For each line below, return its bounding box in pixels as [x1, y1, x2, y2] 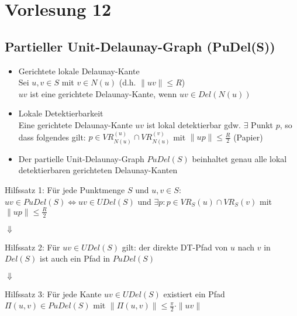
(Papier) [233, 130, 263, 143]
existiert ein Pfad [163, 287, 225, 300]
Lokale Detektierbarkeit [18, 107, 103, 119]
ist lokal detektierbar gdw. [146, 118, 241, 130]
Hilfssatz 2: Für [5, 241, 60, 253]
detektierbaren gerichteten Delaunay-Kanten [18, 164, 178, 176]
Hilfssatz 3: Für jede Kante [5, 287, 102, 300]
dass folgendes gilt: [18, 130, 86, 143]
